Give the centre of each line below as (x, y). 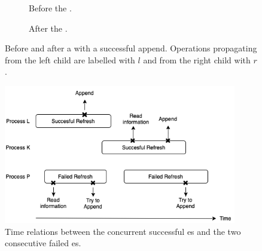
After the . (48, 28)
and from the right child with (197, 59)
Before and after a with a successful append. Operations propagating (131, 48)
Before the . (50, 8)
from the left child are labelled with (70, 59)
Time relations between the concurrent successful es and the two (123, 231)
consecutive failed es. (43, 243)
